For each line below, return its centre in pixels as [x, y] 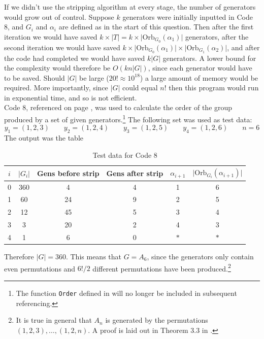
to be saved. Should [35, 77]
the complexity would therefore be [57, 68]
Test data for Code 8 [125, 155]
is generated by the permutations [157, 320]
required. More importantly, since [56, 88]
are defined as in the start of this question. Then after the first [156, 27]
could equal [140, 88]
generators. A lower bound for [209, 58]
